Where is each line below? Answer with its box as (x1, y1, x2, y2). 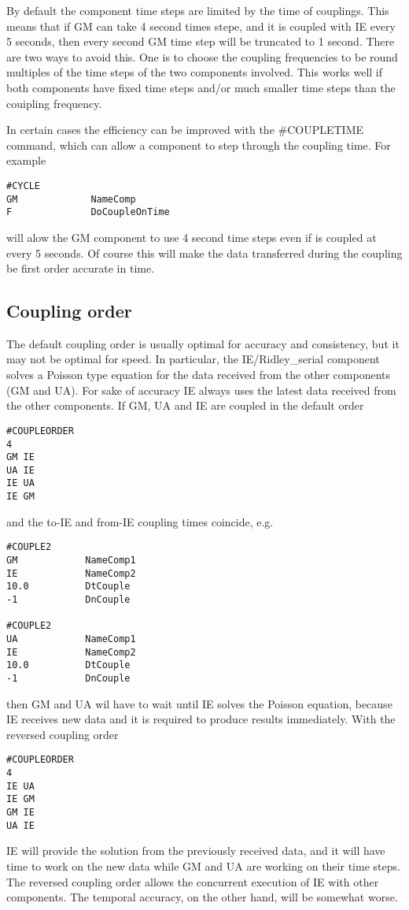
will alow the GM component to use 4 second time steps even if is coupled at (6, 228, 377, 245)
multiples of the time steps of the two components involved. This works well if (6, 64, 383, 80)
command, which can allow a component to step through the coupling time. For (6, 136, 391, 153)
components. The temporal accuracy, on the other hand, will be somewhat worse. (6, 889, 398, 905)
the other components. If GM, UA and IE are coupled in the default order (6, 397, 364, 414)
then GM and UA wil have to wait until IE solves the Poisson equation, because (6, 695, 392, 711)
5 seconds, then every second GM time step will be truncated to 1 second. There (6, 33, 395, 50)
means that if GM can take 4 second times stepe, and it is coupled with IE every (6, 17, 396, 34)
